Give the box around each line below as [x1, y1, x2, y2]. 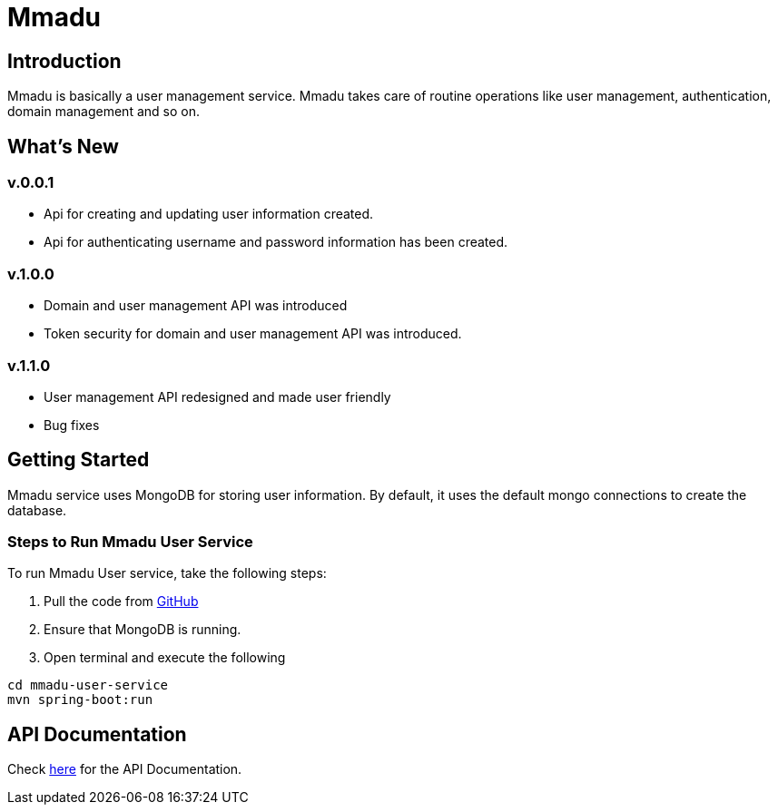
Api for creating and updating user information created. [44, 206, 374, 222]
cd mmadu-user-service [7, 678, 169, 693]
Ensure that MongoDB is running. [44, 621, 241, 638]
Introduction [7, 49, 122, 73]
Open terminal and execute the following [44, 650, 286, 666]
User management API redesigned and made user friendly [44, 388, 391, 405]
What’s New [7, 134, 119, 158]
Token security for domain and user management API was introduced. [44, 326, 462, 342]
